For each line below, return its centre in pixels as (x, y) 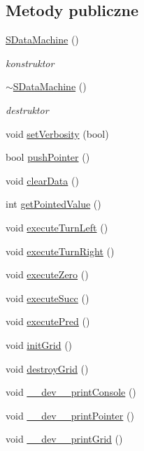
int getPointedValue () (53, 204)
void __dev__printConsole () (71, 392)
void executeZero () (47, 274)
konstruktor (30, 63)
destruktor (27, 109)
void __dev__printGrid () (64, 439)
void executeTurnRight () (60, 251)
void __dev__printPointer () (70, 415)
